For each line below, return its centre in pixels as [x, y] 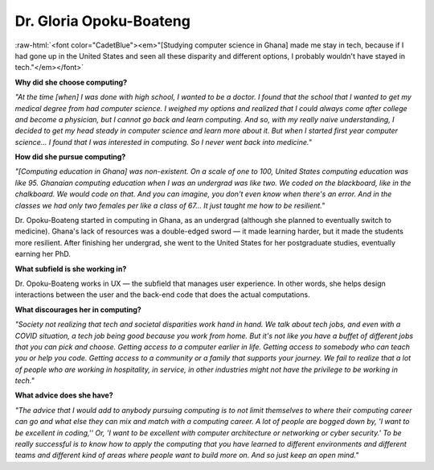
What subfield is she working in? [71, 269]
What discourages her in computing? [78, 309]
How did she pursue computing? [70, 157]
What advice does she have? [64, 395]
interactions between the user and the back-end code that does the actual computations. [162, 295]
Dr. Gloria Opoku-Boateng [102, 21]
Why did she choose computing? [71, 82]
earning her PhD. [43, 254]
